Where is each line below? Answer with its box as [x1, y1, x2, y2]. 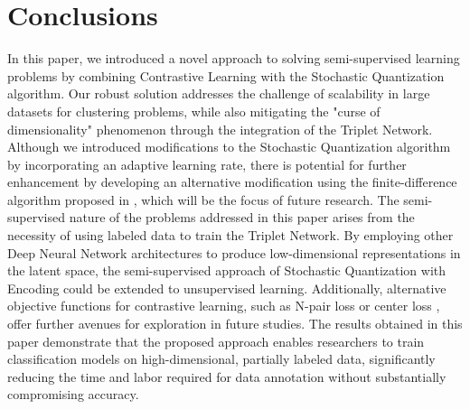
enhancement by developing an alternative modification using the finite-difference [7, 172, 457, 191]
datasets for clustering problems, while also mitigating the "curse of [7, 101, 381, 120]
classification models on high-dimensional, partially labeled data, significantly [7, 349, 436, 368]
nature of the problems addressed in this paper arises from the [69, 208, 415, 227]
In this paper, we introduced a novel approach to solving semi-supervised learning [7, 49, 460, 68]
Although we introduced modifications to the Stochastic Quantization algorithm [7, 137, 451, 156]
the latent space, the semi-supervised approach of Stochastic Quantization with [7, 261, 446, 280]
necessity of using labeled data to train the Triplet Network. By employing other [7, 226, 454, 245]
